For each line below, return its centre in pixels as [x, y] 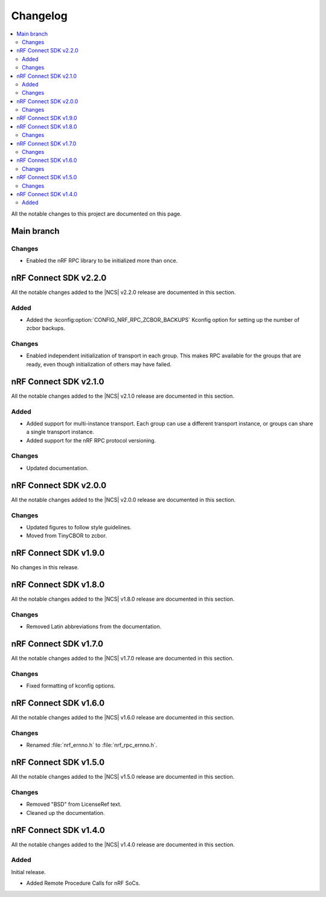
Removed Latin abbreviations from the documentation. [94, 627]
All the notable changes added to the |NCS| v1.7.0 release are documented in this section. [123, 659]
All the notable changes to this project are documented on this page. [97, 214]
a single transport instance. [60, 432]
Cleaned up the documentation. [66, 812]
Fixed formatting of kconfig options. [71, 686]
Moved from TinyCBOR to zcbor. [66, 536]
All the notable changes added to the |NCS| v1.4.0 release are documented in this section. [123, 844]
